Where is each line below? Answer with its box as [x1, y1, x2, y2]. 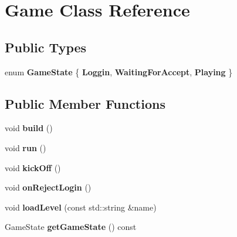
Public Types [5, 38, 87, 56]
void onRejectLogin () [5, 181, 92, 193]
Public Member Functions [5, 94, 165, 112]
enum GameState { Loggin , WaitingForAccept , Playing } [5, 65, 233, 78]
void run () [5, 141, 46, 153]
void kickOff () [5, 161, 61, 173]
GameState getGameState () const [5, 221, 137, 233]
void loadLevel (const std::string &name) [5, 201, 157, 213]
